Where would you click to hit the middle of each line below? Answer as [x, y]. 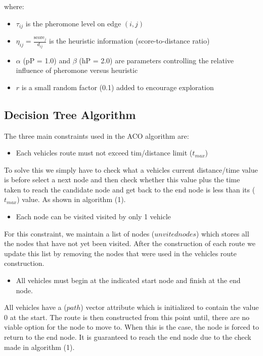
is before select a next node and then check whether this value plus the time [122, 180]
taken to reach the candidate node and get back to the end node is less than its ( [130, 189]
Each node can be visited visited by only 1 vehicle [93, 216]
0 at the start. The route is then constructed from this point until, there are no [127, 317]
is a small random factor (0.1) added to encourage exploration [118, 87]
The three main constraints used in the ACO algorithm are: [97, 135]
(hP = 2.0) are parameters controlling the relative [156, 60]
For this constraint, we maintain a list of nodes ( [79, 233]
